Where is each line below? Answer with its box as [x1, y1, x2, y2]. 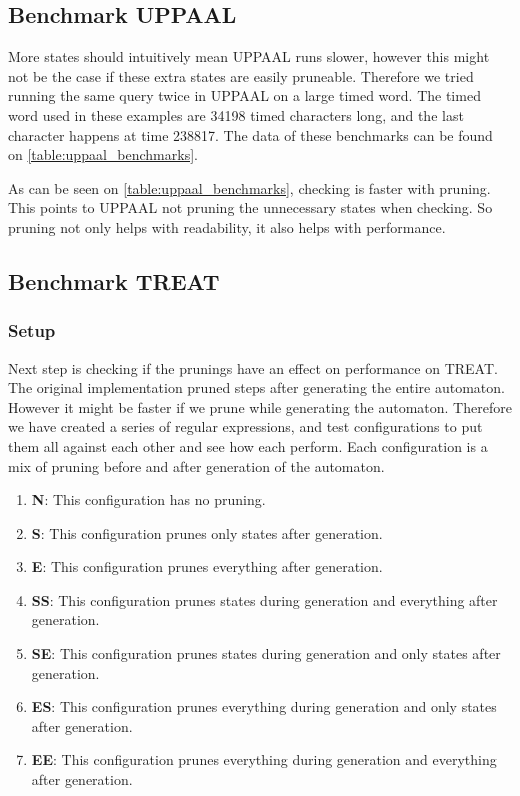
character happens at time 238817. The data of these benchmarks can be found [8, 124, 493, 145]
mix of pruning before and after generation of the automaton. [8, 455, 385, 476]
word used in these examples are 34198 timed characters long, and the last [8, 104, 464, 125]
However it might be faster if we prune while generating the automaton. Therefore [8, 396, 512, 417]
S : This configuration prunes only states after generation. [31, 522, 383, 543]
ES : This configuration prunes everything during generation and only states [31, 696, 497, 717]
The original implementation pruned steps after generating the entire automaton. [8, 377, 505, 398]
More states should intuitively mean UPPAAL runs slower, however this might [8, 46, 490, 67]
